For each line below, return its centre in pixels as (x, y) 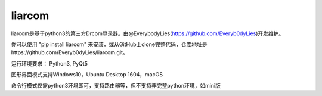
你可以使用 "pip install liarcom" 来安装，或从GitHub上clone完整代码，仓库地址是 (109, 44)
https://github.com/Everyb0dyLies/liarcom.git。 (69, 52)
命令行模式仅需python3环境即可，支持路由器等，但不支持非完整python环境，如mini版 (116, 85)
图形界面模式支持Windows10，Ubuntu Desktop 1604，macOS (87, 75)
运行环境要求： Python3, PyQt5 (49, 63)
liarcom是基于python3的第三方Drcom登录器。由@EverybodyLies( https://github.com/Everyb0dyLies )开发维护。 (148, 33)
